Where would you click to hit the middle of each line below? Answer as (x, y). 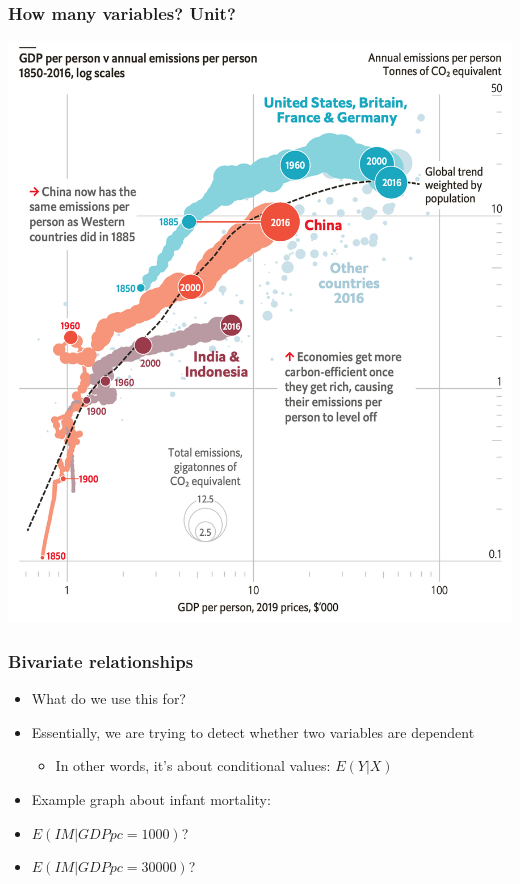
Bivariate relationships (101, 660)
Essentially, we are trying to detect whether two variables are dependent (253, 731)
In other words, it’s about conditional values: (193, 765)
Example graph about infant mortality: (151, 799)
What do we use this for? (108, 698)
